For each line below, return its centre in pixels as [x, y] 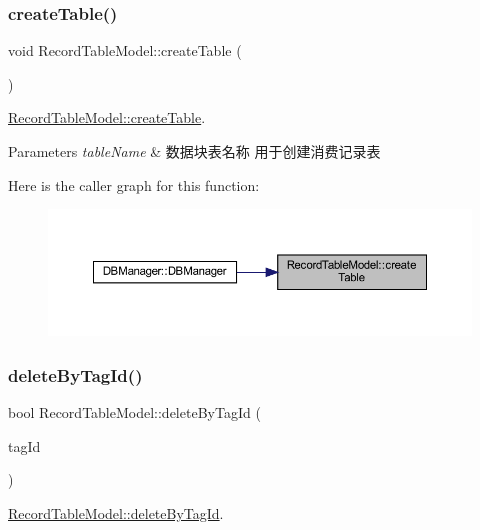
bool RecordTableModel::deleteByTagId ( [134, 412]
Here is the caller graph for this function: [134, 184]
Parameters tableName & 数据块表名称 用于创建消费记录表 [194, 151]
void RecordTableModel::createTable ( [125, 50]
